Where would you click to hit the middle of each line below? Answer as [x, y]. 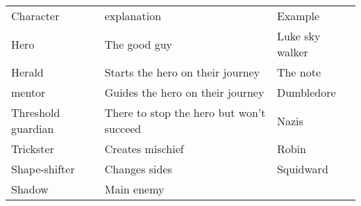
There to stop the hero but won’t [185, 112]
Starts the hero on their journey [182, 72]
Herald [27, 72]
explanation [133, 16]
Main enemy [134, 189]
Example [298, 16]
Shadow [30, 189]
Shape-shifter [43, 169]
